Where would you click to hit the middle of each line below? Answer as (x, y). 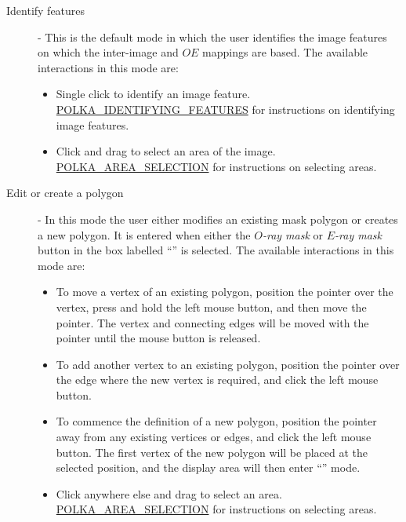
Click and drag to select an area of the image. (166, 151)
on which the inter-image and (108, 52)
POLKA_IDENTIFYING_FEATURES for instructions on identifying (225, 109)
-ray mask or (293, 234)
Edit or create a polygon (65, 193)
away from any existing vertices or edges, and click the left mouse (214, 437)
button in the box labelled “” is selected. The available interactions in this (216, 250)
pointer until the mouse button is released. (158, 338)
